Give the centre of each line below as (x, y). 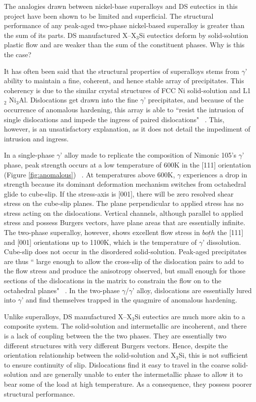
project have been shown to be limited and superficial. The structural (109, 16)
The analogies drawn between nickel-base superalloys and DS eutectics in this (121, 6)
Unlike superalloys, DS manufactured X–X (68, 316)
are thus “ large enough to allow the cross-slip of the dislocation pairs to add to (124, 261)
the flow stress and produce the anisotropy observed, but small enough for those (125, 271)
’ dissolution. (222, 242)
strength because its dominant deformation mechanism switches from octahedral (125, 184)
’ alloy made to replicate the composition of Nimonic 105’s (148, 155)
